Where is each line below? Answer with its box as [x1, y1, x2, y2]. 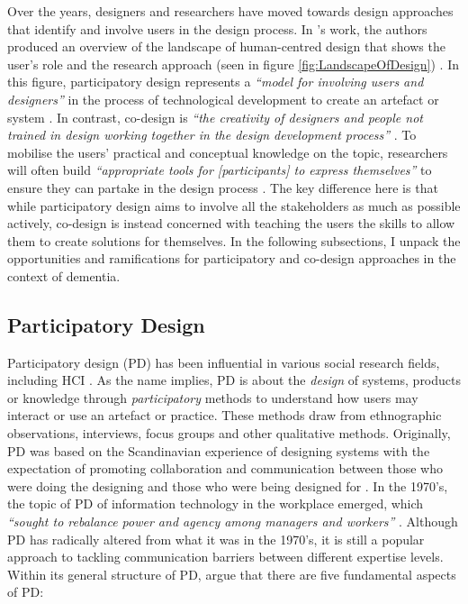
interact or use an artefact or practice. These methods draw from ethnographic [7, 406, 442, 425]
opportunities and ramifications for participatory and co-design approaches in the [7, 249, 456, 268]
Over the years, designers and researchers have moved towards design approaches [7, 2, 454, 20]
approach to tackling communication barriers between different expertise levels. [7, 547, 444, 566]
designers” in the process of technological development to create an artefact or [7, 89, 439, 108]
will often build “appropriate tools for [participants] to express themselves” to [7, 160, 432, 179]
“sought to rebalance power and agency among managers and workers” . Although [7, 512, 458, 531]
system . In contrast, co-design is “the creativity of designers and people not [7, 107, 423, 126]
